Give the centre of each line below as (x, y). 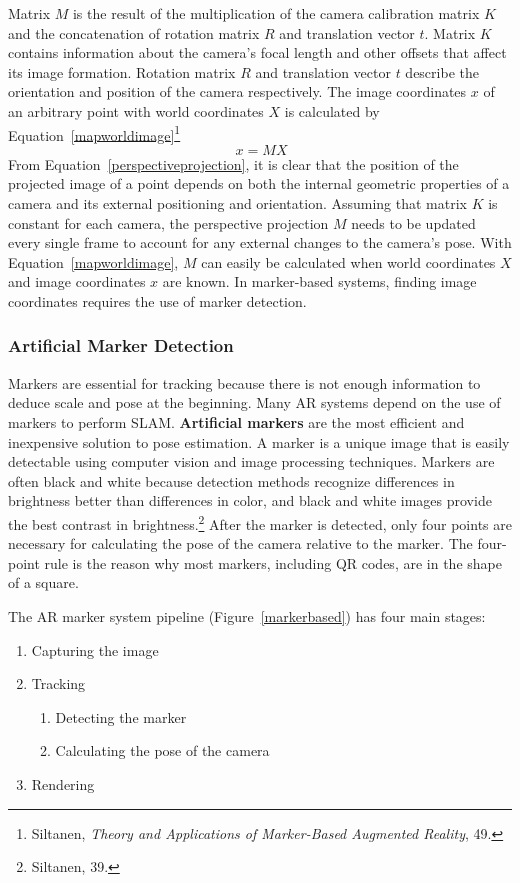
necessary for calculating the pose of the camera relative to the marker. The (240, 543)
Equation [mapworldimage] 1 (94, 133)
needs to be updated (413, 222)
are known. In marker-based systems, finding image (319, 281)
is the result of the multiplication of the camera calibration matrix (276, 13)
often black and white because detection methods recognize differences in (231, 480)
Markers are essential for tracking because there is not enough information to (244, 382)
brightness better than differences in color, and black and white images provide (250, 500)
